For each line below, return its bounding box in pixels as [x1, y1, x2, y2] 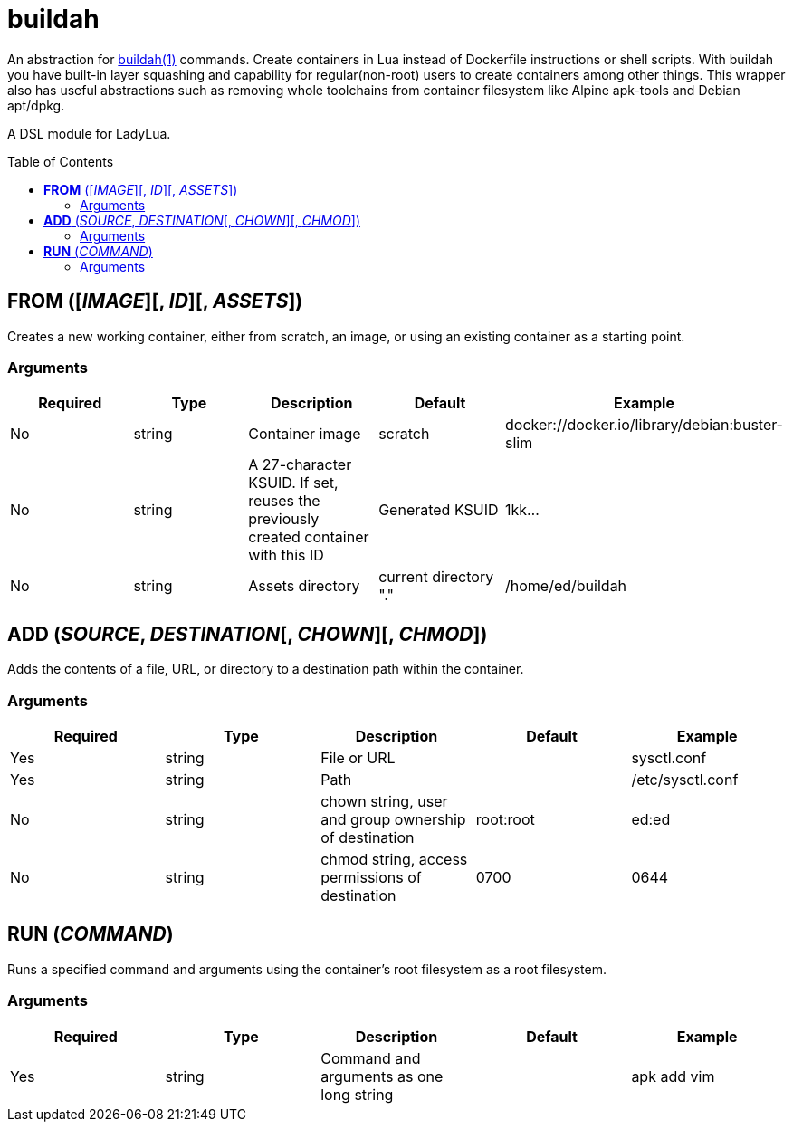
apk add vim [631, 1067, 715, 1086]
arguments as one [320, 1067, 444, 1086]
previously [248, 510, 320, 529]
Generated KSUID [378, 501, 499, 520]
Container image [248, 425, 361, 444]
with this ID [248, 546, 324, 565]
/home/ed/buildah [505, 577, 627, 596]
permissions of [320, 867, 422, 886]
